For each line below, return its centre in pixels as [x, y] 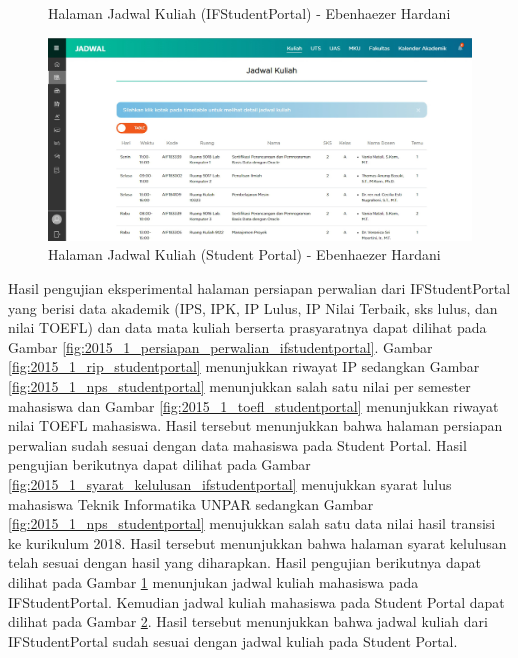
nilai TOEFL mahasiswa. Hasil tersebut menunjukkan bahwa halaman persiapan [255, 425]
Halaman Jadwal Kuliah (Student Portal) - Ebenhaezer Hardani [244, 254]
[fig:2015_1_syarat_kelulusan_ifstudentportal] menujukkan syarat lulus [230, 484]
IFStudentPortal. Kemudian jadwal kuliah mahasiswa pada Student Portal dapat [256, 601]
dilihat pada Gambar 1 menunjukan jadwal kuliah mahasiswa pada [213, 581]
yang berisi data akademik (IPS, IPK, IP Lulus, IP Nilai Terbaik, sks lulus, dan [253, 307]
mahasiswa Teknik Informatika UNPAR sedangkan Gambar [191, 503]
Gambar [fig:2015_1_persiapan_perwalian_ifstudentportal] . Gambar [220, 346]
